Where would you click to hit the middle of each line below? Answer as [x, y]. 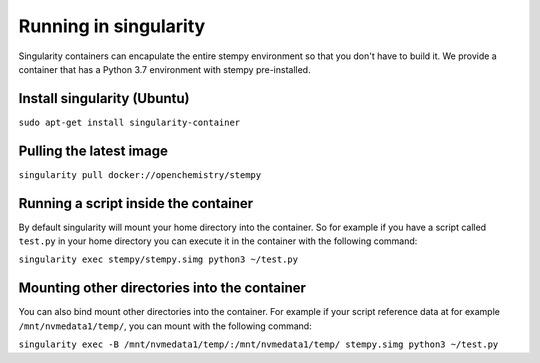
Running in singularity [112, 26]
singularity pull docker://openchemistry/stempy [140, 174]
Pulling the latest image [93, 150]
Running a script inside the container [136, 203]
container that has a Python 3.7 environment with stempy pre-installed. [164, 69]
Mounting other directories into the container [162, 288]
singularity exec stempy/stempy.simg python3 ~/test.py [158, 259]
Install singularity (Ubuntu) [104, 98]
